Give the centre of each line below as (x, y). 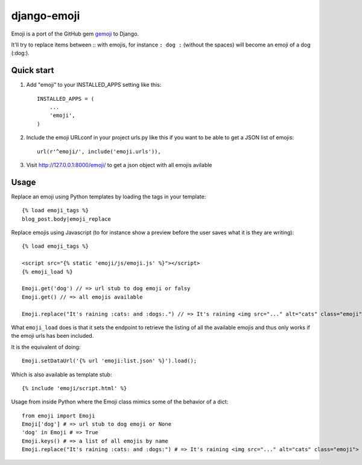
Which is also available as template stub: (62, 375)
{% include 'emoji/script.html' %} (75, 388)
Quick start (33, 70)
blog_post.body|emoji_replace (67, 219)
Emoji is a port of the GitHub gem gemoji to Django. (75, 34)
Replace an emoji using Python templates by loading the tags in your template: (109, 197)
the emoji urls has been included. (52, 336)
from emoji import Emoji (59, 416)
